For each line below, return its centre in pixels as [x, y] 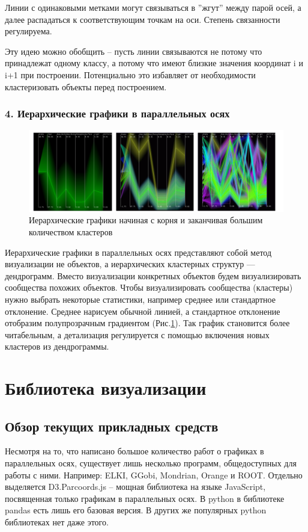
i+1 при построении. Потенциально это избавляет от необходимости [130, 74]
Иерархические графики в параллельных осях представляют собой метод [138, 252]
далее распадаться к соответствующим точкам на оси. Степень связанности [143, 19]
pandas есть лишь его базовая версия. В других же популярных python [136, 510]
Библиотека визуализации [106, 388]
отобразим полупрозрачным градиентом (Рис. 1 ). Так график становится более [147, 323]
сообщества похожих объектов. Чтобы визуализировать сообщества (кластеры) [149, 287]
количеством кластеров [71, 231]
